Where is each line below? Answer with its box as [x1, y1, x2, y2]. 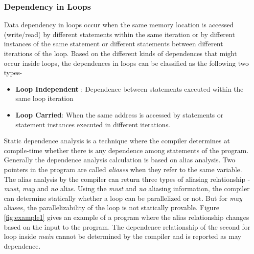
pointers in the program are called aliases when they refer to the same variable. [4, 164, 242, 174]
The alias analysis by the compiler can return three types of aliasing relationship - [4, 174, 250, 184]
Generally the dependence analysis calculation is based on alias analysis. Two [4, 155, 235, 165]
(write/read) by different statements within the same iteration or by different [4, 29, 235, 39]
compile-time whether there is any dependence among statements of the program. [4, 145, 249, 155]
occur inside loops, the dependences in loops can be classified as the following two [4, 58, 249, 68]
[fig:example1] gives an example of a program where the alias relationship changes [4, 212, 249, 222]
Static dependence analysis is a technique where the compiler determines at [4, 136, 230, 146]
